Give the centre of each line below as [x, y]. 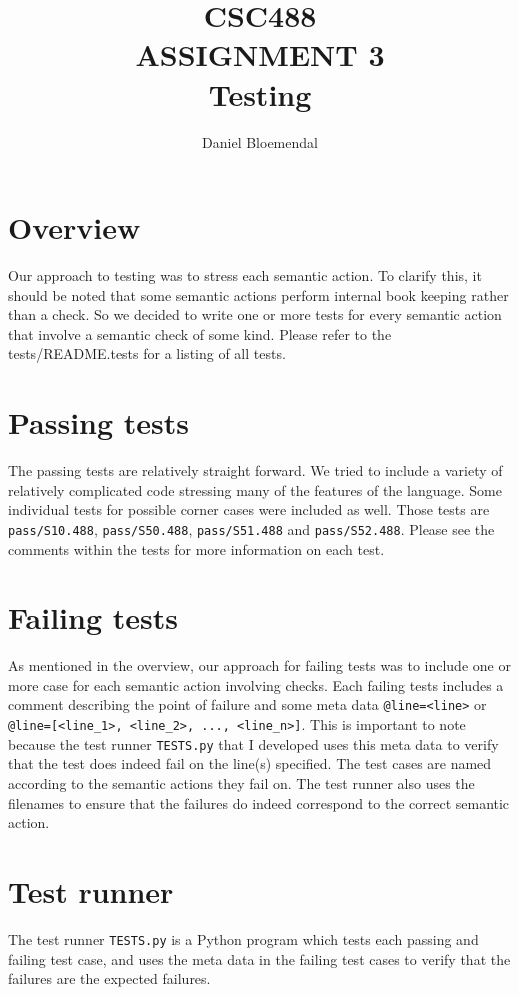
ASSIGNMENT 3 [260, 54]
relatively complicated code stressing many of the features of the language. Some [255, 489]
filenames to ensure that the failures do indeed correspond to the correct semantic [259, 802]
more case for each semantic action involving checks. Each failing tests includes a [256, 684]
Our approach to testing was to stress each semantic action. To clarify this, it [245, 275]
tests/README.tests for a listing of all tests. [147, 353]
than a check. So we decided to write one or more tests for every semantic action [255, 314]
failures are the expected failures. [109, 978]
